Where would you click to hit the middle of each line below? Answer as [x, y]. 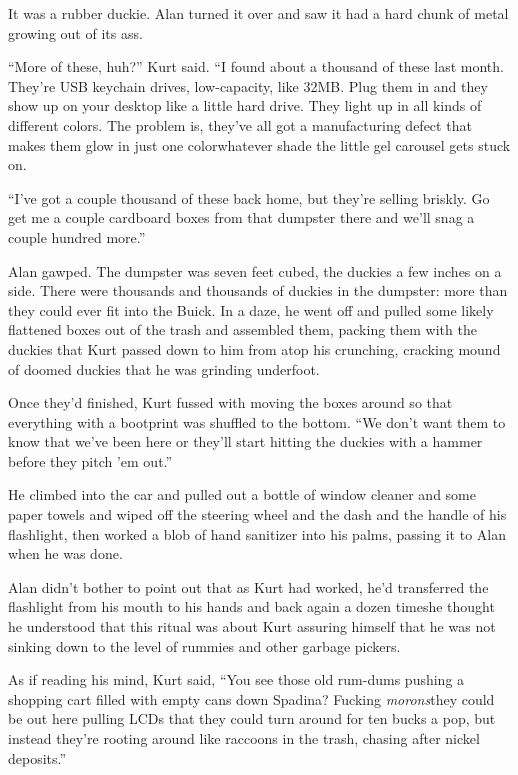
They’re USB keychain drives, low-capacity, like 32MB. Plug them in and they [248, 85]
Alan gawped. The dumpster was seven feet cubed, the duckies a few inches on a [255, 270]
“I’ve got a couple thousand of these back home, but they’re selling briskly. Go [249, 197]
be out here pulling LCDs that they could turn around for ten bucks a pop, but [252, 718]
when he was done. [65, 553]
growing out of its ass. [75, 32]
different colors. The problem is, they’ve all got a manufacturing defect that [240, 124]
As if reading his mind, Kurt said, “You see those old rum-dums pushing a [236, 679]
